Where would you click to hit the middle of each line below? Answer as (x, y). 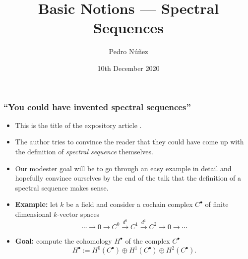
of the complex (148, 240)
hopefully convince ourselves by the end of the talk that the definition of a (128, 178)
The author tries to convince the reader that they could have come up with (129, 142)
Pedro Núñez (128, 51)
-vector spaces (78, 214)
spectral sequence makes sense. (62, 187)
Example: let (36, 204)
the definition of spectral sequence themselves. (84, 151)
